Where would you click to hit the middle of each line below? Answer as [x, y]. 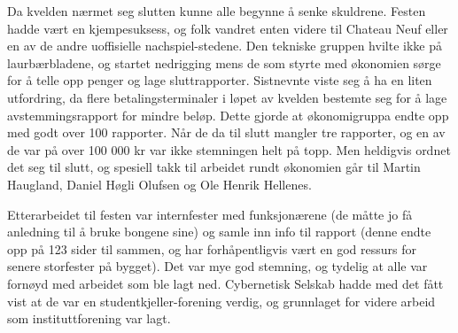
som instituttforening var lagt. [89, 318]
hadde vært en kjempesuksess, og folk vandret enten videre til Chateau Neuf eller [228, 28]
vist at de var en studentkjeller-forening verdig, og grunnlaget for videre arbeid [221, 301]
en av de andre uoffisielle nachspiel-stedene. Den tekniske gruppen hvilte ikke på [225, 46]
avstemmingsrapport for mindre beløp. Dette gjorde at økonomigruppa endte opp [228, 115]
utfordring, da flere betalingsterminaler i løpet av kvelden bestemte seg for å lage [227, 97]
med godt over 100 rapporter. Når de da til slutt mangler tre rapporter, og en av [226, 132]
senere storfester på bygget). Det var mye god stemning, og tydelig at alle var [217, 266]
